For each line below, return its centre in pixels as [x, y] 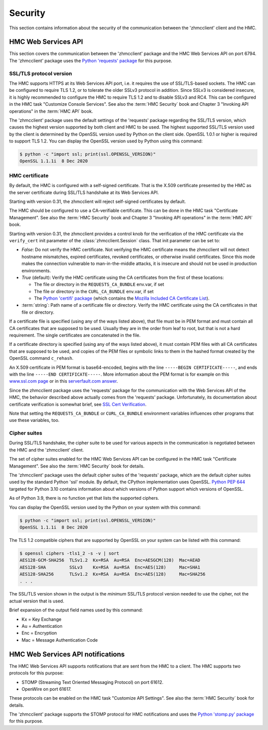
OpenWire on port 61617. [46, 689]
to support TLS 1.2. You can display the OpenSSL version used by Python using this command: [106, 141]
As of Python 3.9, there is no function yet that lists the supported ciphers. [84, 498]
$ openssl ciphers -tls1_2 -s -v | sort [69, 553]
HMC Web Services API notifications [67, 654]
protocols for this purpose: [36, 673]
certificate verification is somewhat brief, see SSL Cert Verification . [78, 404]
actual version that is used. [37, 601]
